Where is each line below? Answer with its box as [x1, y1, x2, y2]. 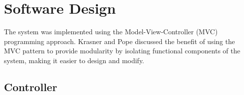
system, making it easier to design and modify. [4, 55, 145, 65]
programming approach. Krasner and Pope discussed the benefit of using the [4, 36, 235, 46]
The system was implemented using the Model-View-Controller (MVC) [4, 26, 218, 37]
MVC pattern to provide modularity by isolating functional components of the [4, 46, 241, 56]
